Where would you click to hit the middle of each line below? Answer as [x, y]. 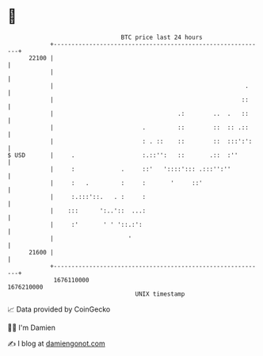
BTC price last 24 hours [162, 37]
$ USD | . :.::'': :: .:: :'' [123, 155]
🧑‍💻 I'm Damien [32, 327]
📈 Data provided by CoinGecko [59, 309]
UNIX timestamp [160, 294]
